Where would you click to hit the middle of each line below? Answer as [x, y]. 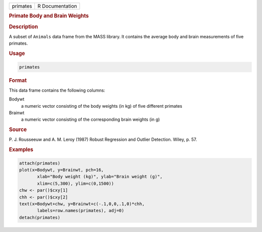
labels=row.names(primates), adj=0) [81, 211]
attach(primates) [40, 163]
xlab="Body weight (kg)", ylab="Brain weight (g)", [100, 177]
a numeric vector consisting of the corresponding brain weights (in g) [90, 119]
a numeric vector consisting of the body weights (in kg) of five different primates [102, 106]
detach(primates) [40, 217]
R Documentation [57, 6]
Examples [21, 149]
